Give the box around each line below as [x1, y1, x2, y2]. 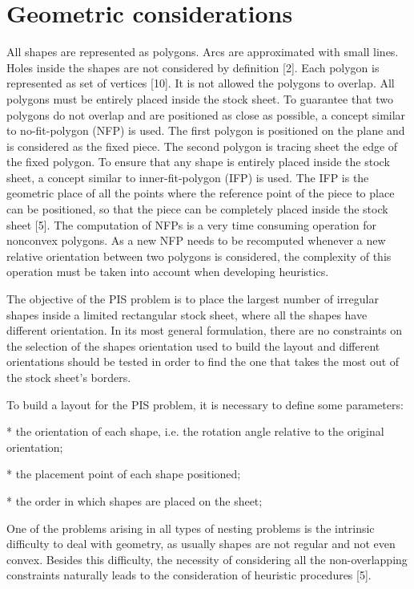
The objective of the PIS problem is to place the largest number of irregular [6, 290, 379, 307]
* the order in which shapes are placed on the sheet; [6, 492, 263, 509]
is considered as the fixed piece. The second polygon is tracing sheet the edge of [6, 137, 398, 154]
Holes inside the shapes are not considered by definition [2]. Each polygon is [6, 59, 380, 75]
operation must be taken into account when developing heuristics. [6, 263, 329, 280]
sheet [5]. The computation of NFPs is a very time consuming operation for [6, 216, 377, 233]
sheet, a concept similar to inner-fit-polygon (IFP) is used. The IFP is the [6, 169, 369, 185]
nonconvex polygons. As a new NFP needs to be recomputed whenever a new [6, 232, 386, 249]
